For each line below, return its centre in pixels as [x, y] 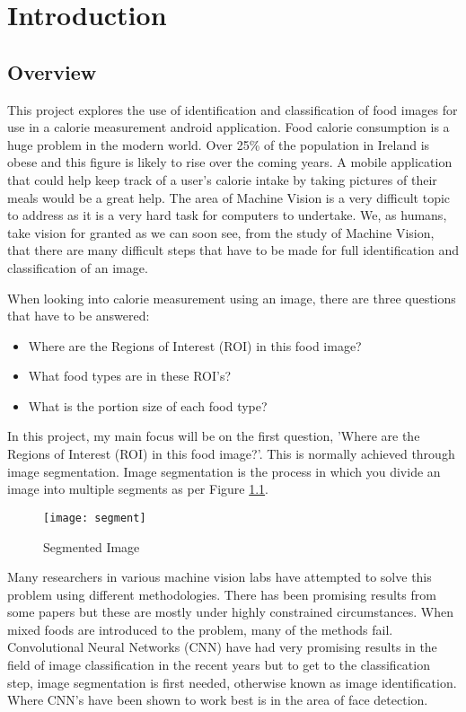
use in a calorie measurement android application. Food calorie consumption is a [229, 127]
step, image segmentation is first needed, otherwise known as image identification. [232, 682]
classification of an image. [78, 267]
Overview [52, 71]
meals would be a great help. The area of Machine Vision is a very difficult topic [229, 197]
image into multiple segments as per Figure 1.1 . [138, 489]
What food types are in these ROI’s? [130, 376]
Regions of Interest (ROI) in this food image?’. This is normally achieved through [231, 454]
